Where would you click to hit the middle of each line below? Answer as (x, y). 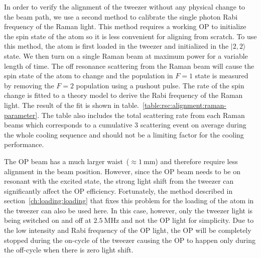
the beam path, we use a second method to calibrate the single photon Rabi (121, 16)
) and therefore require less (197, 161)
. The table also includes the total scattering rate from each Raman (141, 115)
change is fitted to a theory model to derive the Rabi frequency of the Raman (123, 95)
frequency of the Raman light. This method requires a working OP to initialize (125, 26)
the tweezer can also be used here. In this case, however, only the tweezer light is (128, 210)
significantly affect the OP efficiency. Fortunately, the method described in (118, 190)
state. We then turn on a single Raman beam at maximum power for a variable (126, 55)
